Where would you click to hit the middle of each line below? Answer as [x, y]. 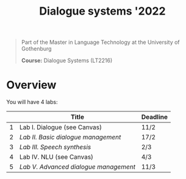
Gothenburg [36, 49]
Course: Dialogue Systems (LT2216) [67, 61]
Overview [31, 85]
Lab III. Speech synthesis [55, 147]
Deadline [154, 117]
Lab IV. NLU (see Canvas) [56, 157]
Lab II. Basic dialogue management [70, 137]
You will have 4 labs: [32, 102]
